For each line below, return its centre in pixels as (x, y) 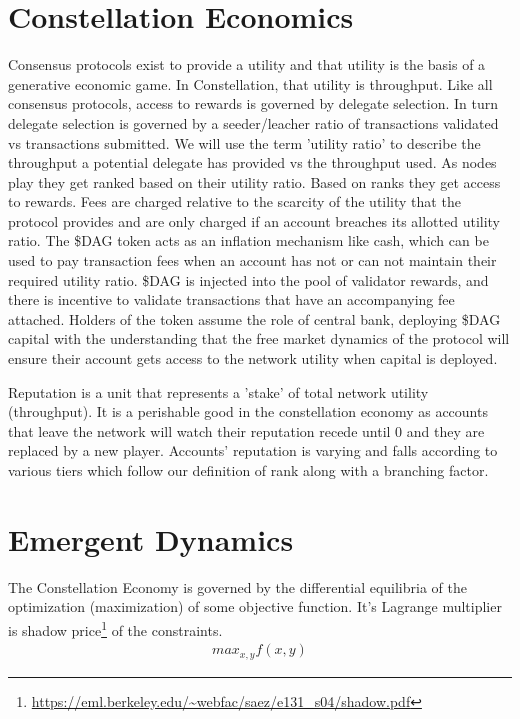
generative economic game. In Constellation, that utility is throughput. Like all (250, 83)
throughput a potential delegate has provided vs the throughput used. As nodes (252, 162)
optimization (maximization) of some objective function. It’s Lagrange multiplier (255, 606)
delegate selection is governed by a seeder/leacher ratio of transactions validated (253, 122)
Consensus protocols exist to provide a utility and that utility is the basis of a (247, 64)
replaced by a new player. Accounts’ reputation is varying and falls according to (253, 450)
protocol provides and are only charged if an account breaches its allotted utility (254, 220)
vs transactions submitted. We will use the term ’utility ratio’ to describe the (244, 142)
